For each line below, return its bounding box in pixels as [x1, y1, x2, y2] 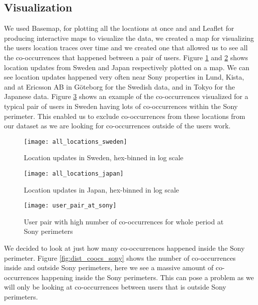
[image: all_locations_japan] [24, 170, 124, 177]
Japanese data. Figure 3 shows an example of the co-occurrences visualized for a [4, 91, 249, 102]
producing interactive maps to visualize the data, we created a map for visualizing [4, 32, 254, 43]
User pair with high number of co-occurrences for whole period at [24, 216, 224, 226]
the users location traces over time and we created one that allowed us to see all [4, 42, 248, 53]
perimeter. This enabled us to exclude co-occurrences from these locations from [4, 110, 246, 121]
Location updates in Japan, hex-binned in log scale [24, 184, 179, 195]
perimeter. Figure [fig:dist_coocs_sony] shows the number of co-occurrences [4, 252, 236, 263]
